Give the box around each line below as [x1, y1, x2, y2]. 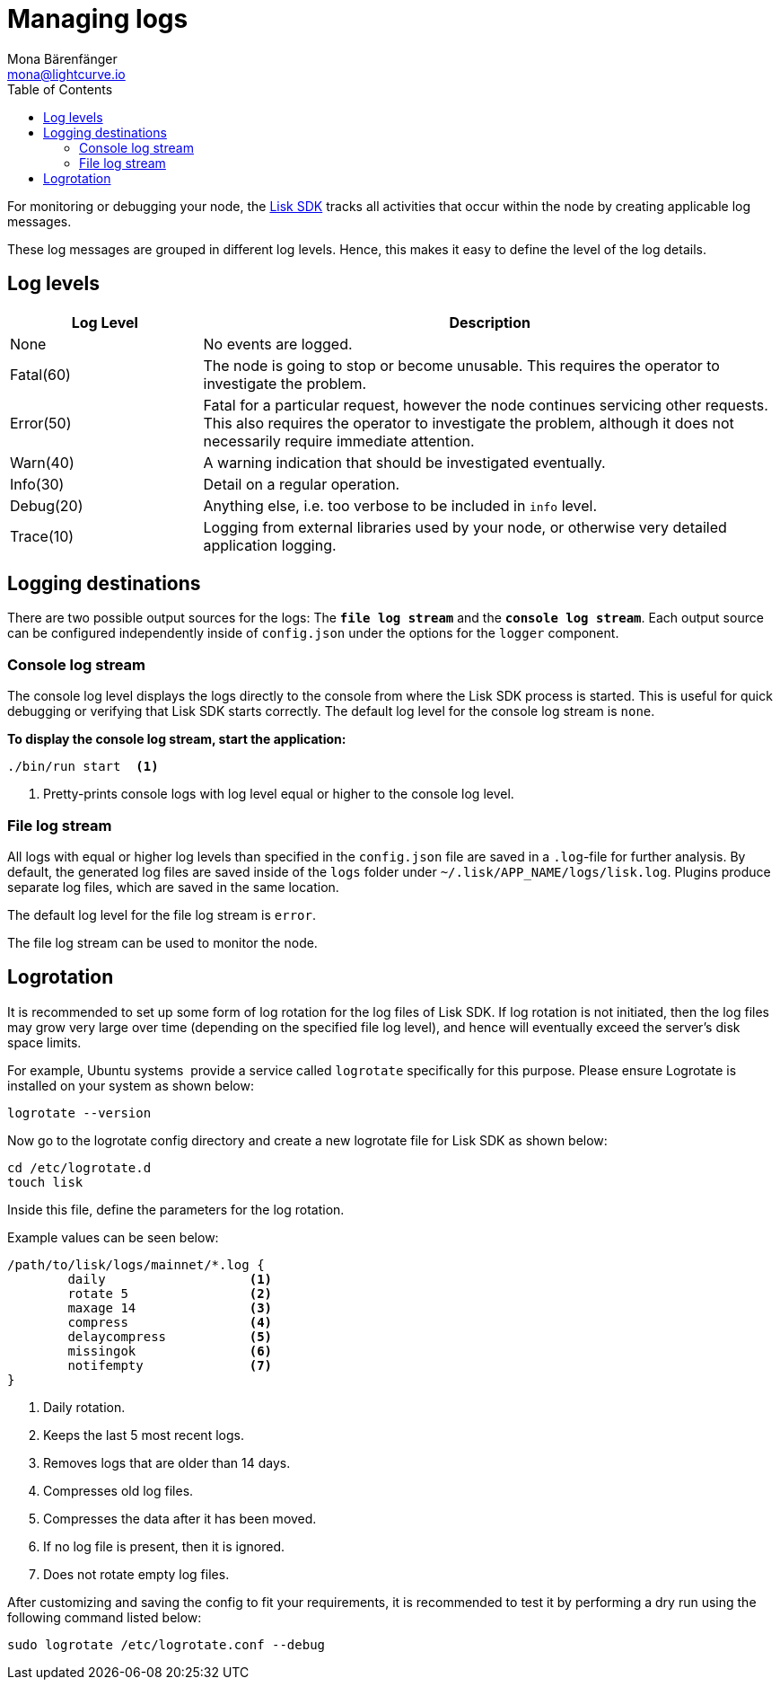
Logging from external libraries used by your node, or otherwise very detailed [203, 517, 727, 536]
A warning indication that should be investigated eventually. [203, 453, 606, 472]
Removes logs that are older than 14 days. [43, 1454, 291, 1471]
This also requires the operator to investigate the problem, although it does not [203, 413, 734, 432]
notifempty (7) [67, 1357, 273, 1373]
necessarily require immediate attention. [203, 431, 475, 450]
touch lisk [7, 1174, 83, 1189]
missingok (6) [67, 1343, 273, 1358]
